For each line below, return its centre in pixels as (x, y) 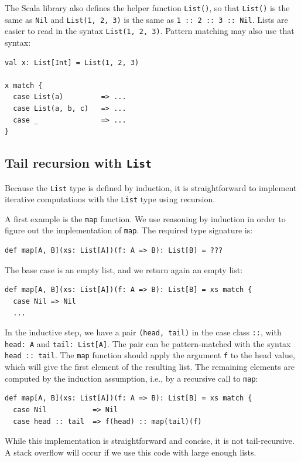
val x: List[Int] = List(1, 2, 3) (72, 62)
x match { (24, 85)
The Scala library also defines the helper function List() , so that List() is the (147, 8)
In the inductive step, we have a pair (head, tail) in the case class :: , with (143, 332)
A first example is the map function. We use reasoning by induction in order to (145, 218)
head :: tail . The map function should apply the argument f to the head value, (150, 355)
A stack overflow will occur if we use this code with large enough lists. (131, 452)
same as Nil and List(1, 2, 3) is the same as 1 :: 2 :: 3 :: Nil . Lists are (146, 19)
